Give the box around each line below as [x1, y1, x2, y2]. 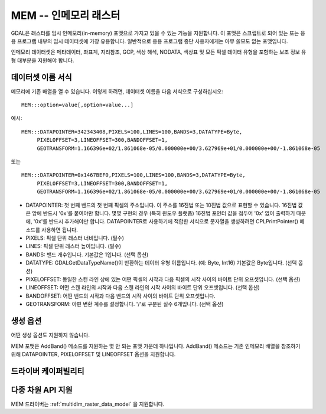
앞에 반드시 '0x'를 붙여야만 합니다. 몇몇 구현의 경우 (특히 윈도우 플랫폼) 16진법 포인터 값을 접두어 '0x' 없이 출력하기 [31, 210, 295, 217]
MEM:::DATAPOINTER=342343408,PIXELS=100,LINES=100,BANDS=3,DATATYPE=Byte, [21, 128, 243, 135]
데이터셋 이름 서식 [11, 72, 72, 82]
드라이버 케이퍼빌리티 [11, 366, 85, 376]
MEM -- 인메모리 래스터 [11, 9, 120, 22]
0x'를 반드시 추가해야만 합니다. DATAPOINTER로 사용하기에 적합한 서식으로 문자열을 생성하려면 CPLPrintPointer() [35, 218, 298, 225]
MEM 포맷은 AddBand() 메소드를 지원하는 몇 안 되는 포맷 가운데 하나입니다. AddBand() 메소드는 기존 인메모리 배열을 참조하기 [11, 343, 301, 350]
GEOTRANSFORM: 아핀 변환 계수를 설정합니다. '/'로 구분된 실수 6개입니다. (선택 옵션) [25, 301, 224, 308]
